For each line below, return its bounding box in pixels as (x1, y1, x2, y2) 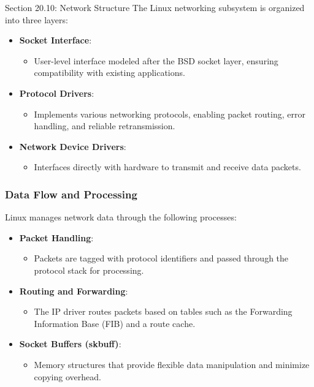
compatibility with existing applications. (34, 66, 185, 79)
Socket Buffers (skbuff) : (19, 337, 121, 350)
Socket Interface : (19, 34, 92, 47)
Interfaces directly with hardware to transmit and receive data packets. (34, 160, 301, 173)
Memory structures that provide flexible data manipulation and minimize (34, 358, 310, 370)
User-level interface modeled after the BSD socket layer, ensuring (34, 54, 278, 67)
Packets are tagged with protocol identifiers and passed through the (34, 252, 289, 265)
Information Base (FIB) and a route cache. (34, 317, 196, 329)
